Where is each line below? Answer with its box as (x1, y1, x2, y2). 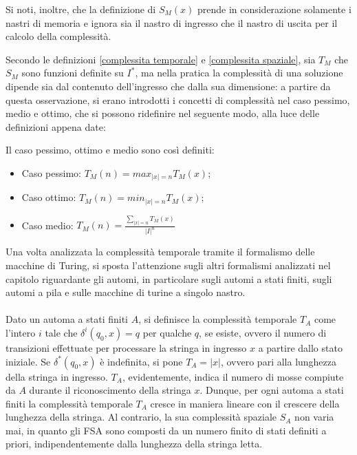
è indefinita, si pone (100, 354, 183, 368)
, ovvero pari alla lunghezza (220, 354, 337, 368)
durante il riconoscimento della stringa (29, 383, 191, 397)
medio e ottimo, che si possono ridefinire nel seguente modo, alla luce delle (6, 106, 320, 120)
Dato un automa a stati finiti (6, 312, 129, 326)
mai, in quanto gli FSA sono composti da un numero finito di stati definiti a (6, 423, 327, 437)
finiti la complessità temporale (6, 396, 133, 410)
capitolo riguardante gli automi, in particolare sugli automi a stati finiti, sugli (6, 271, 332, 286)
